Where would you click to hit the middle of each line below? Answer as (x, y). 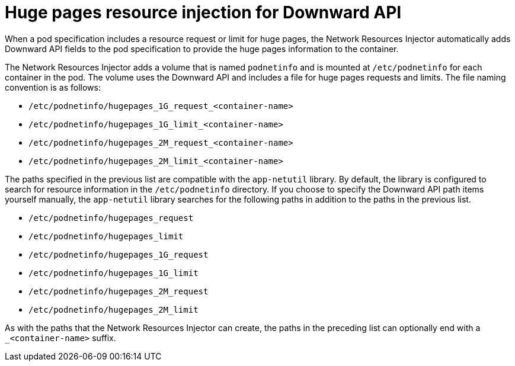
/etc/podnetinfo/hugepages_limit (106, 236)
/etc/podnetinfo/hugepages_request (111, 218)
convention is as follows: (53, 87)
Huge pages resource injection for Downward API (203, 12)
